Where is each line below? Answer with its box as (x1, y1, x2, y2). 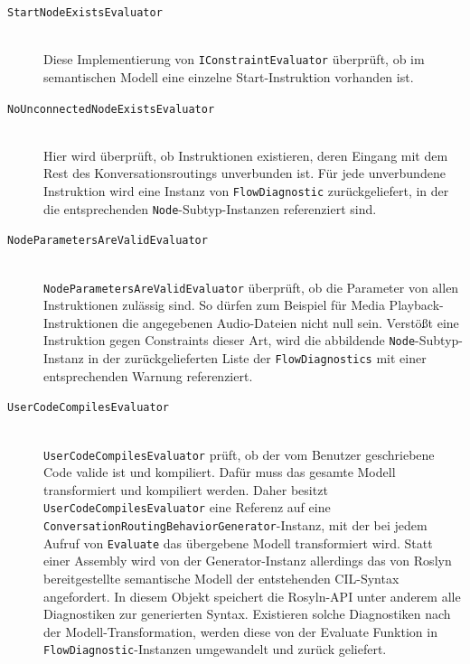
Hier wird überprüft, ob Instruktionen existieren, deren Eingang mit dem (43, 145, 448, 164)
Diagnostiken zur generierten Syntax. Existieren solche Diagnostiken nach (43, 604, 451, 623)
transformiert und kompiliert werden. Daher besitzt (43, 480, 328, 499)
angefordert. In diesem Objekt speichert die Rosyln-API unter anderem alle (43, 586, 461, 605)
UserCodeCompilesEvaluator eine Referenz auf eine (43, 498, 331, 517)
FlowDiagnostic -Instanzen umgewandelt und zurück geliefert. (43, 640, 387, 659)
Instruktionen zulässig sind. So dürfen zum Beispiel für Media (43, 295, 385, 314)
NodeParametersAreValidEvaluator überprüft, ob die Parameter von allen (43, 277, 459, 296)
